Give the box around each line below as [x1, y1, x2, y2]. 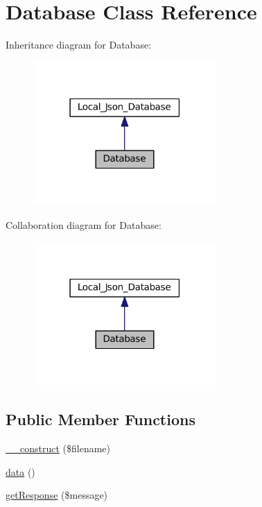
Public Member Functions [6, 409, 195, 430]
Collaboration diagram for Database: [6, 218, 161, 232]
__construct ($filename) [6, 441, 111, 456]
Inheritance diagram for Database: [6, 37, 152, 52]
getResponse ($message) [6, 488, 108, 502]
